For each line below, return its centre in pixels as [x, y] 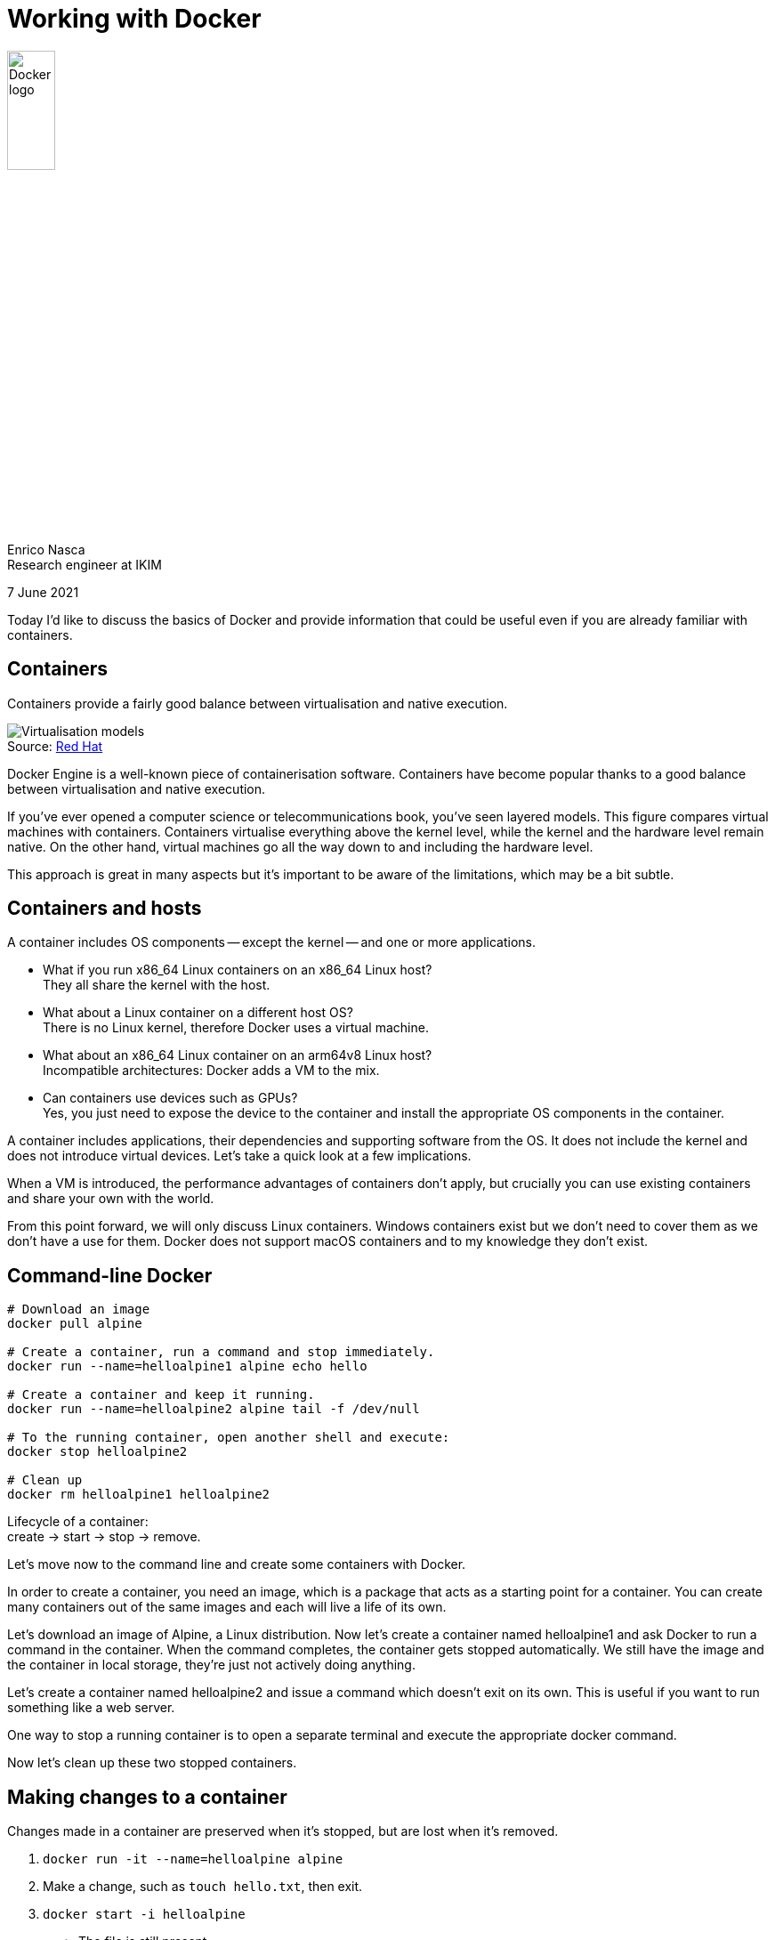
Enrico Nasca [46, 549]
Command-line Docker [110, 1275]
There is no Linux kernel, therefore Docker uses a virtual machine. [236, 1028]
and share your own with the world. [111, 1199]
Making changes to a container [147, 1797]
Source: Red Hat [55, 746]
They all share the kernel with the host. [157, 985]
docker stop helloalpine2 [97, 1452]
